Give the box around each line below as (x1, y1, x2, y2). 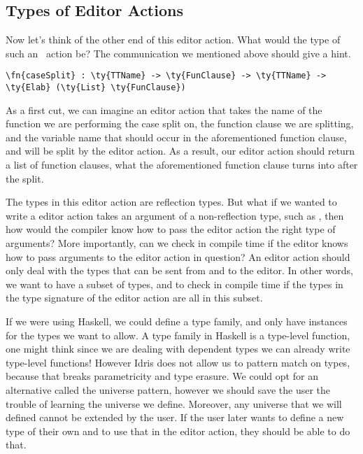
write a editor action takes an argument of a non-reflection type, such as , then (6, 208, 344, 222)
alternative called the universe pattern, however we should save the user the (6, 382, 331, 397)
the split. (6, 171, 44, 185)
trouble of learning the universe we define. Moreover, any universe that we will (6, 396, 342, 411)
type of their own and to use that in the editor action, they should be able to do (6, 423, 350, 438)
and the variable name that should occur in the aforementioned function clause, (6, 129, 347, 144)
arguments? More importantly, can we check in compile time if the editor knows (6, 236, 348, 250)
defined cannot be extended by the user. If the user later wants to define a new (6, 410, 344, 425)
